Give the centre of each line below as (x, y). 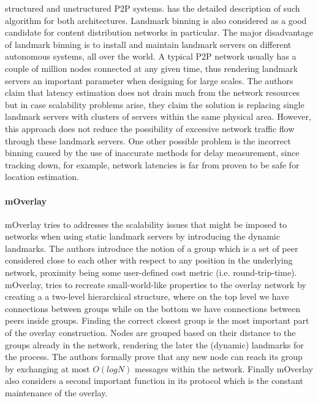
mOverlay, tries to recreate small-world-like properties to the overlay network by (156, 284)
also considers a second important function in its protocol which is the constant (154, 381)
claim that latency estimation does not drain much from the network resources (153, 92)
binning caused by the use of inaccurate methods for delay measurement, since (152, 153)
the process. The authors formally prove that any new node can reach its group (154, 357)
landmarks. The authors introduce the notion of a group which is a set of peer (152, 248)
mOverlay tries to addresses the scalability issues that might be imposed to (146, 224)
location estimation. (42, 177)
